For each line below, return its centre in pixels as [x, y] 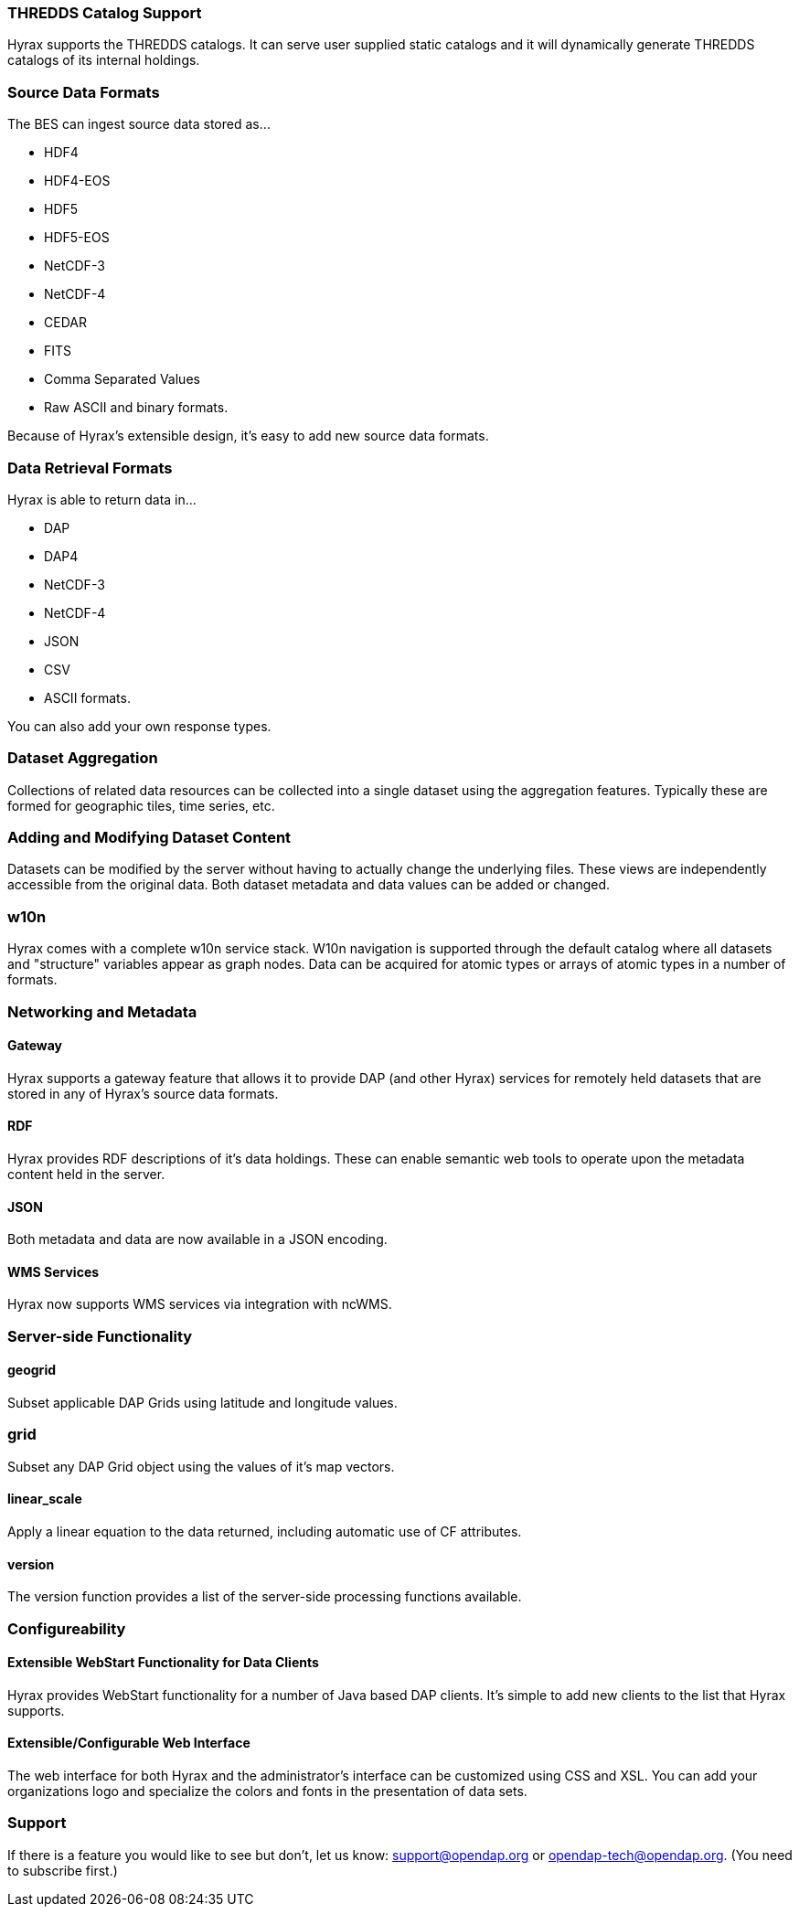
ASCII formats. [87, 697]
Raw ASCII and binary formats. [136, 408]
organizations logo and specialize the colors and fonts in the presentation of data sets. [267, 1791]
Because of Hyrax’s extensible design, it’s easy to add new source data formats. [248, 436]
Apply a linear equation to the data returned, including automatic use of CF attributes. [265, 1531]
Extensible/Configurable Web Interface [129, 1743]
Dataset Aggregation [83, 758]
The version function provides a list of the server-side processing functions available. [265, 1597]
